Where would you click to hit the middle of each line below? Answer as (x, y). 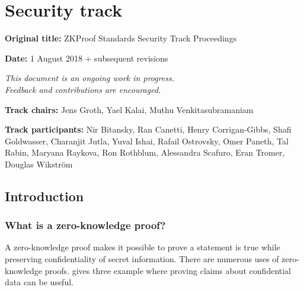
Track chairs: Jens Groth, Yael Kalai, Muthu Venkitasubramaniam (129, 109)
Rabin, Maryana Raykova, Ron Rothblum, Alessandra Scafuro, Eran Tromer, (145, 152)
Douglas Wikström (39, 164)
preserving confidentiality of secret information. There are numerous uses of (142, 259)
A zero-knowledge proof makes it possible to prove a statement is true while (143, 247)
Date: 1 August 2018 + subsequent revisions (87, 58)
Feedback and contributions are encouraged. (83, 89)
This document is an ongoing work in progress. (90, 78)
